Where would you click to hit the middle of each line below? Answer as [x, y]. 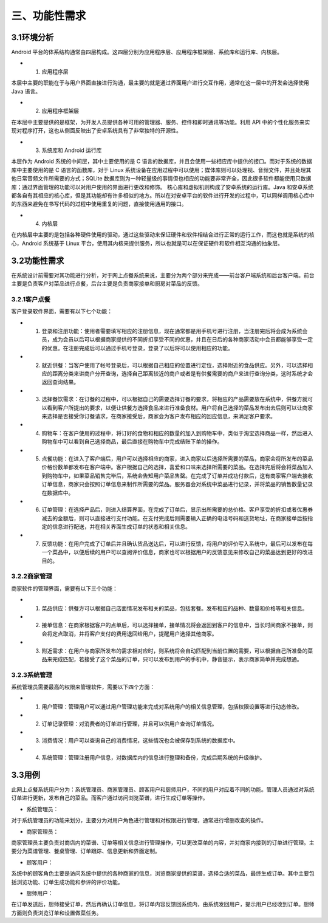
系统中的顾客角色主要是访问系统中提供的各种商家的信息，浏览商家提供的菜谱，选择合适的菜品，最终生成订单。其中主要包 [163, 873]
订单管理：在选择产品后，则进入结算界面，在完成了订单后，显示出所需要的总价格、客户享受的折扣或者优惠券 [177, 510]
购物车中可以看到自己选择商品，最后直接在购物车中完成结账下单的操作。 [132, 442]
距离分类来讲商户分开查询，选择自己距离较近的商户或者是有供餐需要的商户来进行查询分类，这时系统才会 [182, 374]
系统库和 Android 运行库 [72, 150]
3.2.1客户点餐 [31, 299]
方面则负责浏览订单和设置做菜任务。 [56, 913]
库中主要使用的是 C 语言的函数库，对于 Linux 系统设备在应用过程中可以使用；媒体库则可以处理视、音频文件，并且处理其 [161, 170]
